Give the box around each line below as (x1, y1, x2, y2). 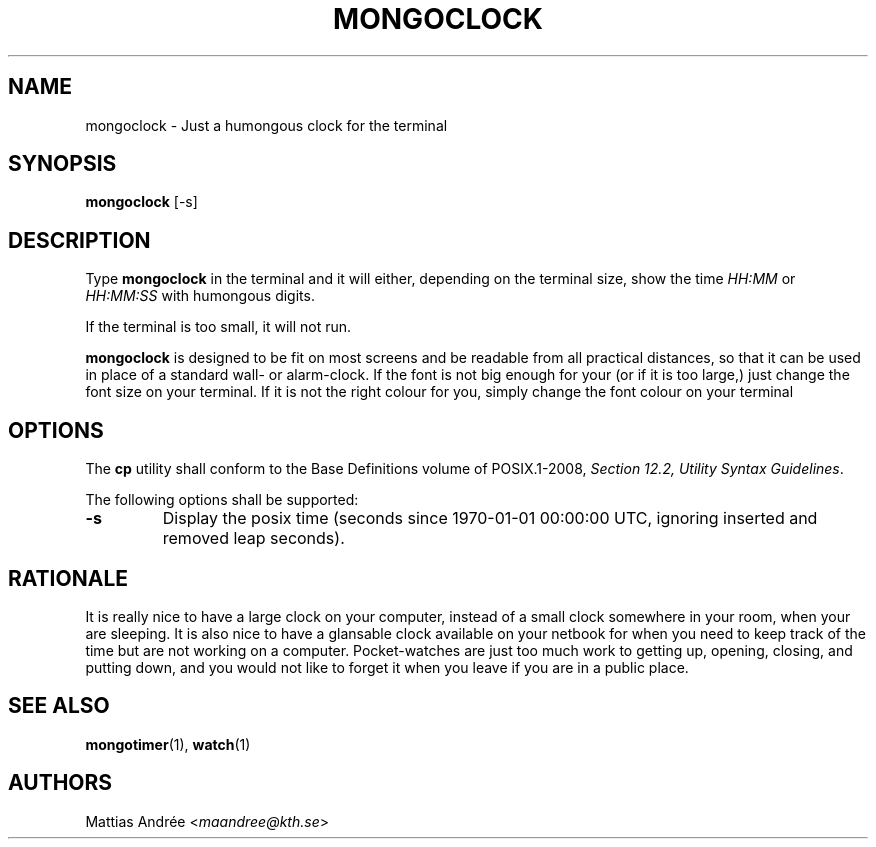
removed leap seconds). (162, 528, 345, 549)
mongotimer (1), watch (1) (85, 735, 251, 753)
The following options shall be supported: (85, 491, 359, 509)
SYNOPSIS (8, 151, 117, 177)
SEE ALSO (8, 693, 110, 719)
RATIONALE (8, 565, 129, 591)
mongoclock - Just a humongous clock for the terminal (85, 116, 448, 134)
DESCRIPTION (8, 227, 151, 253)
